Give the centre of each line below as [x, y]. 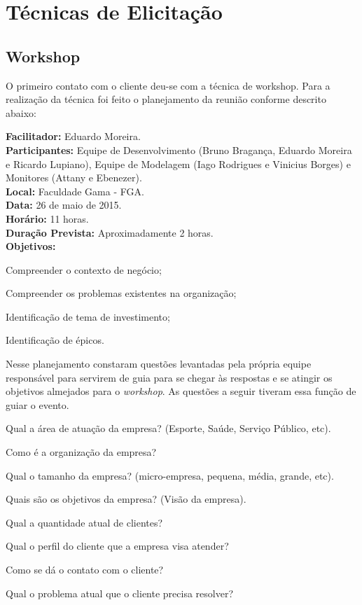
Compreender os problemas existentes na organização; [121, 293]
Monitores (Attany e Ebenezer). [74, 178]
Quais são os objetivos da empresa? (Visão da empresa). [126, 499]
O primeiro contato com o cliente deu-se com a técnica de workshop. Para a [168, 85]
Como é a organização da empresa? [81, 452]
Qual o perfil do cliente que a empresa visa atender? [117, 546]
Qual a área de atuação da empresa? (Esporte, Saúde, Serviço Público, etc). [168, 428]
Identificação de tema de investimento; [88, 316]
